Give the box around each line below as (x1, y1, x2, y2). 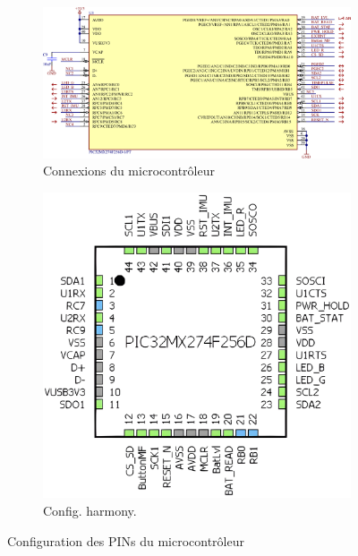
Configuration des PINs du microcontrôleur (7, 531, 244, 550)
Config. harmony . (43, 501, 137, 520)
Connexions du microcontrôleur (43, 161, 215, 180)
